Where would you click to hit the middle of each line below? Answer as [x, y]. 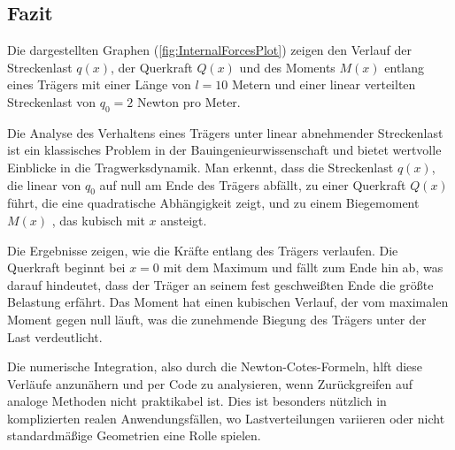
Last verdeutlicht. [55, 336]
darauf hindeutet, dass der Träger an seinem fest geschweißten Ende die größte [220, 284]
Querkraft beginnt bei [66, 267]
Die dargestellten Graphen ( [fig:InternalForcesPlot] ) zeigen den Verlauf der [209, 50]
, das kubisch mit [98, 220]
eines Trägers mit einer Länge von [99, 84]
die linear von [44, 184]
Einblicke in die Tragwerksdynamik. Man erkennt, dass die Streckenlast [201, 167]
